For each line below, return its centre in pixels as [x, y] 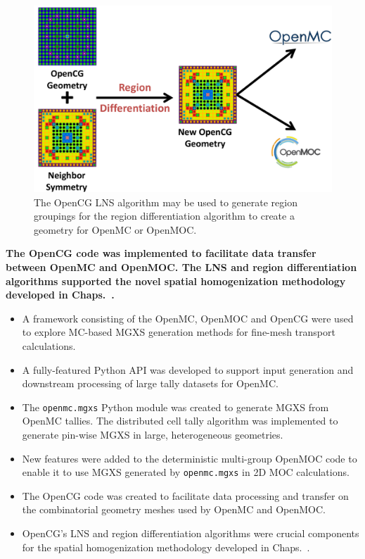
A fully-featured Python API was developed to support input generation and [188, 369]
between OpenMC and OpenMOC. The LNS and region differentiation [181, 266]
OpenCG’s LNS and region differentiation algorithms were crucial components [191, 533]
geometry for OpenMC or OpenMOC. [115, 229]
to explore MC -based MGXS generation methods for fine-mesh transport [179, 332]
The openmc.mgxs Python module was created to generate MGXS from [175, 407]
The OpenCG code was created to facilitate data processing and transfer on [185, 495]
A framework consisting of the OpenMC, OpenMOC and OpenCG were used [188, 318]
